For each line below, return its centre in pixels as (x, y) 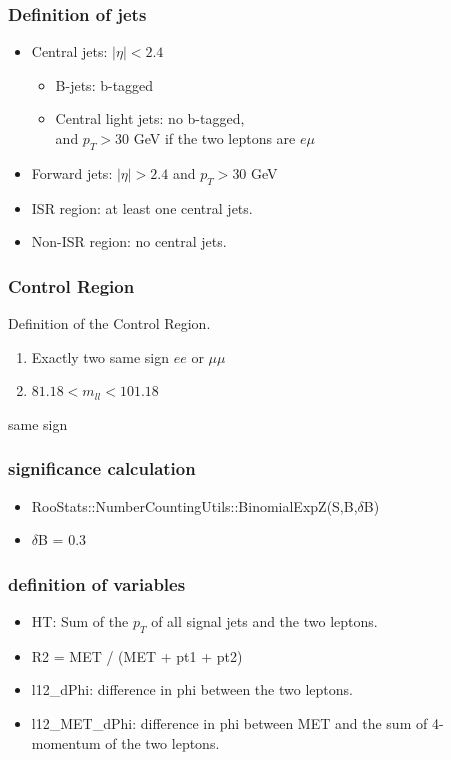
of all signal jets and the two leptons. (264, 621)
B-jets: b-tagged (104, 84)
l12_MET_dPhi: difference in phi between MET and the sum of (229, 722)
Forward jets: (72, 172)
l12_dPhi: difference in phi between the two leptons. (192, 689)
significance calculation (102, 468)
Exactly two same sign (100, 356)
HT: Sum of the (80, 621)
